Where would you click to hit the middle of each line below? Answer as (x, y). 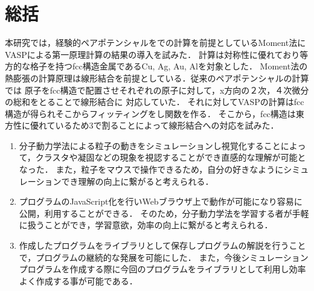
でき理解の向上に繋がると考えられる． (137, 181)
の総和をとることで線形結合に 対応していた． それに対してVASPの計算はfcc (155, 102)
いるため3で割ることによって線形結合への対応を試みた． (167, 125)
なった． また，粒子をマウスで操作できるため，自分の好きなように (151, 169)
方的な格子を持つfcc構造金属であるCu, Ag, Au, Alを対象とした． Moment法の (156, 66)
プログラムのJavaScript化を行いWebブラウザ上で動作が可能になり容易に (161, 201)
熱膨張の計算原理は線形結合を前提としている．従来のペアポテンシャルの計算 (157, 78)
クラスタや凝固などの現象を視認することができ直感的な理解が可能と (171, 157)
